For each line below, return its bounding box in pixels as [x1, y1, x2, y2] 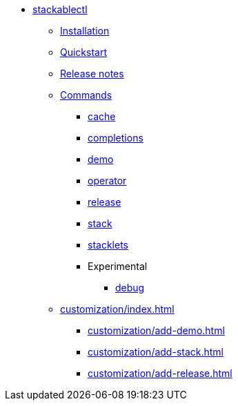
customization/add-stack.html [88, 346, 224, 358]
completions [88, 132, 143, 144]
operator [88, 175, 127, 186]
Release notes [60, 68, 124, 79]
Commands [60, 89, 112, 101]
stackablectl [32, 3, 88, 15]
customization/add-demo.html [88, 325, 225, 336]
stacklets [88, 239, 128, 251]
